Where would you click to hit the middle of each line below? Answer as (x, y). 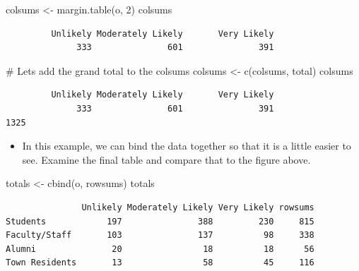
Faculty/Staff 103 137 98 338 (160, 235)
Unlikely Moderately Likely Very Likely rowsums (198, 207)
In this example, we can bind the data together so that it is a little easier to (187, 146)
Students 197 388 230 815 (160, 221)
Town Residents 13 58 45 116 (160, 263)
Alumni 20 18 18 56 (160, 249)
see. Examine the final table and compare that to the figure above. (166, 159)
